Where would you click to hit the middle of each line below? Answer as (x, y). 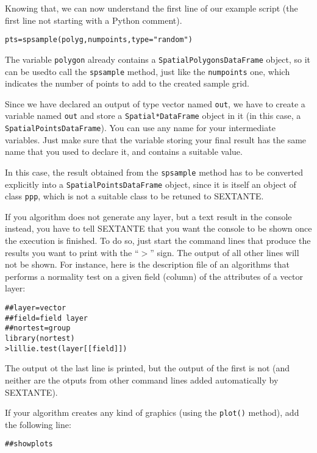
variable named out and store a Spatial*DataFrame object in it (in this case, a (153, 116)
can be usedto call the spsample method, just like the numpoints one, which (148, 71)
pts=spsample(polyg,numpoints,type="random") (99, 40)
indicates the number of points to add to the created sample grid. (127, 83)
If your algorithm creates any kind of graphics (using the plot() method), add (152, 412)
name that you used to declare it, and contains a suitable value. (124, 152)
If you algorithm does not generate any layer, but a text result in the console (148, 216)
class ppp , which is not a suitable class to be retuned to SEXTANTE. (134, 196)
